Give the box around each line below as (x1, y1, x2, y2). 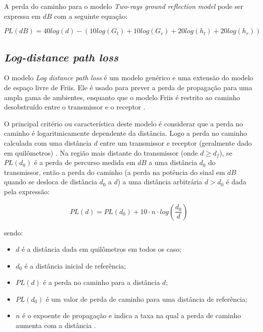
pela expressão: (4, 186, 50, 196)
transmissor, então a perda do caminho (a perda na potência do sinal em (4, 166, 225, 177)
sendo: (4, 227, 23, 237)
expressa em (4, 10, 41, 21)
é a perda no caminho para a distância (43, 277, 160, 287)
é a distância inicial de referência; (24, 260, 126, 271)
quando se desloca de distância (4, 176, 97, 187)
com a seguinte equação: (54, 10, 128, 21)
